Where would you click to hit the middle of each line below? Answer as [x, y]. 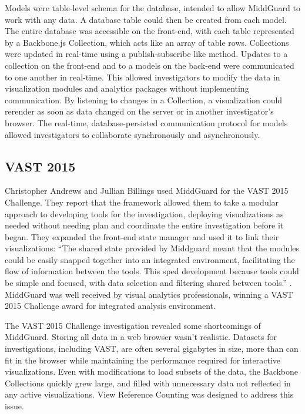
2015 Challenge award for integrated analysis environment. [110, 306]
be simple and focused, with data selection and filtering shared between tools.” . [148, 283]
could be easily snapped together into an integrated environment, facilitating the [150, 259]
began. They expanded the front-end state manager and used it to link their [142, 236]
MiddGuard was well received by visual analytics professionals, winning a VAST [149, 294]
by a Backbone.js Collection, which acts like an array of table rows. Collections [147, 42]
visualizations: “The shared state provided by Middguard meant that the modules [152, 248]
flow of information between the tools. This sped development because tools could [152, 271]
